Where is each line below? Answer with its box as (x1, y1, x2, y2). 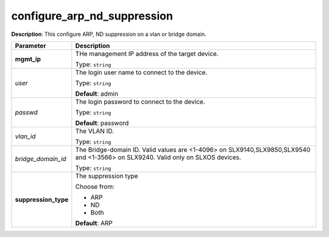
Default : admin (75, 89, 119, 97)
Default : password (75, 119, 129, 127)
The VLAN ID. (75, 127, 115, 135)
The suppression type (75, 171, 138, 180)
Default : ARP (75, 219, 113, 227)
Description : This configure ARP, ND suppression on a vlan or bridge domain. (11, 30, 207, 38)
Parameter (15, 41, 46, 50)
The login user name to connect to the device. (75, 68, 208, 76)
